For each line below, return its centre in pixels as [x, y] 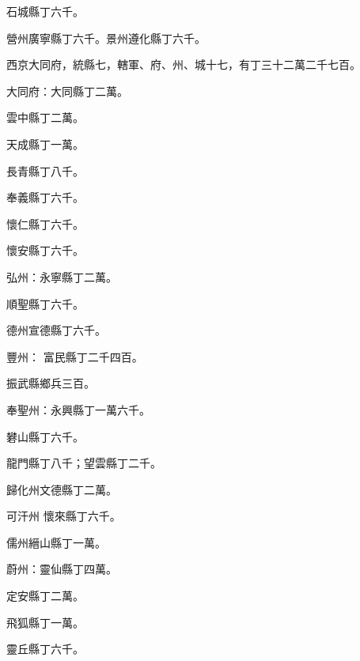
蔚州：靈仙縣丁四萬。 [62, 569]
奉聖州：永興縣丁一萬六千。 [78, 409]
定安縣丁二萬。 [45, 596]
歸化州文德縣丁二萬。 [62, 489]
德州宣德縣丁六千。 [56, 330]
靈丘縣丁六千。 [45, 649]
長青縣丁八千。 [45, 170]
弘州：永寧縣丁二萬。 [62, 276]
